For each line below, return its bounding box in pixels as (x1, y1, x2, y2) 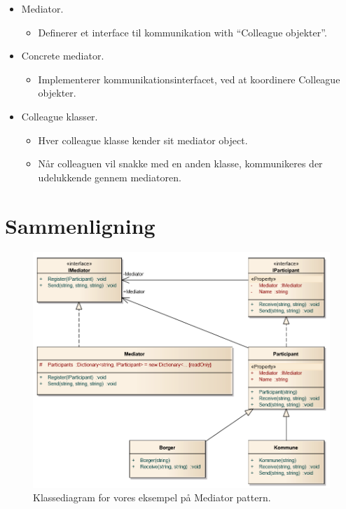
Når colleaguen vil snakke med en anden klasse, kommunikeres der (38, 156, 323, 171)
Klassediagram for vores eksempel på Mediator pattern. (33, 490, 271, 505)
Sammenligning (5, 211, 155, 239)
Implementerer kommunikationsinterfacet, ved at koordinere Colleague (38, 71, 340, 86)
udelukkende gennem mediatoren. (38, 169, 181, 184)
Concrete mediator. (21, 48, 104, 63)
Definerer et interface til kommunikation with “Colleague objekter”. (38, 25, 327, 39)
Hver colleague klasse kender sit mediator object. (38, 132, 248, 147)
